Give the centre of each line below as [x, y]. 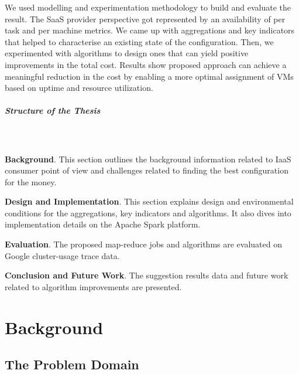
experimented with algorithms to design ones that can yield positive [127, 53]
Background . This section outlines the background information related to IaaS [148, 159]
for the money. [31, 181]
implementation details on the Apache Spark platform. [103, 224]
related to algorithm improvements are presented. [93, 286]
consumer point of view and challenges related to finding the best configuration [147, 170]
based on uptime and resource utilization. [79, 88]
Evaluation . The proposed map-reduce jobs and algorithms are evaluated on [143, 244]
